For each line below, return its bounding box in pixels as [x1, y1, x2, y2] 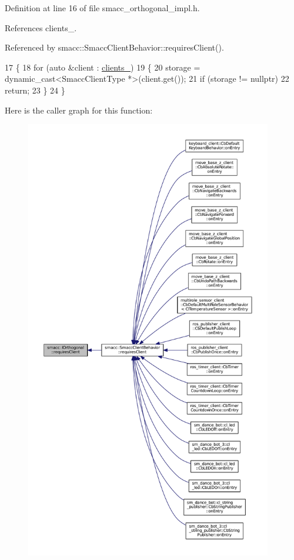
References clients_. [5, 21, 77, 34]
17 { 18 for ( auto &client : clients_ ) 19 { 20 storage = [5, 61, 201, 73]
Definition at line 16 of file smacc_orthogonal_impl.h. [5, 2, 200, 14]
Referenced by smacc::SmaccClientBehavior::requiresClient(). [5, 41, 224, 54]
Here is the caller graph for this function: [5, 104, 153, 116]
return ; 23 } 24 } [5, 84, 65, 96]
